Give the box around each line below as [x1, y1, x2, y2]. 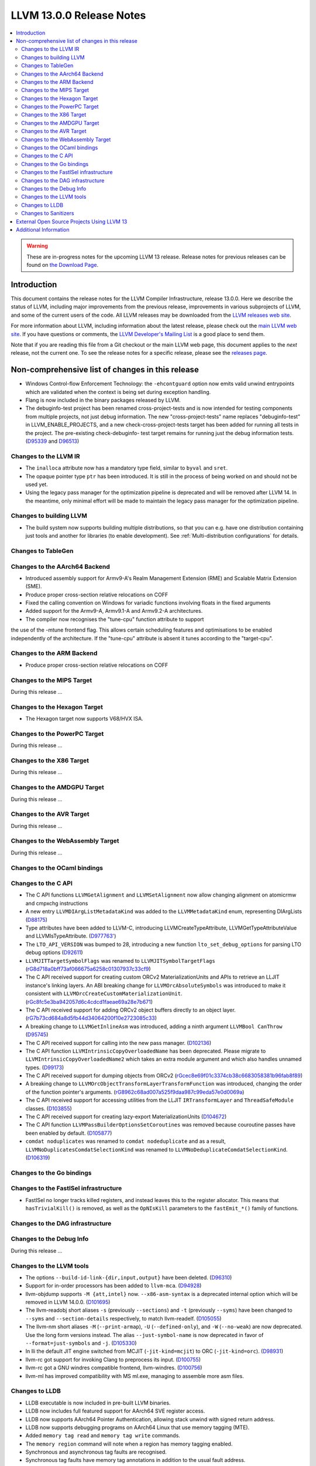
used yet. [25, 481, 48, 488]
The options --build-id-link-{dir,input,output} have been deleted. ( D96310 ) [25, 1274, 232, 1281]
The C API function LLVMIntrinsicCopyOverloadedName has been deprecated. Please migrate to [25, 1047, 266, 1054]
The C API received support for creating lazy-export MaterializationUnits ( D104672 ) [25, 1113, 227, 1120]
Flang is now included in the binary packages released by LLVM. [25, 396, 181, 404]
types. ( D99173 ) [25, 1064, 64, 1071]
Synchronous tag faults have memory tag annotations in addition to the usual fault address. [25, 1457, 246, 1464]
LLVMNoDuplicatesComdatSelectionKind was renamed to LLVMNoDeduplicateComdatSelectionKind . [25, 1146, 288, 1153]
